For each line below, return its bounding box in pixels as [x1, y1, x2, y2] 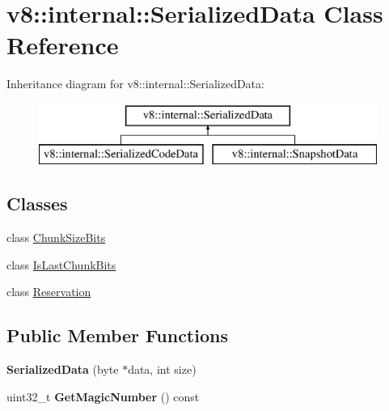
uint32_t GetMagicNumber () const [6, 388, 200, 405]
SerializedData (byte [6, 361, 119, 378]
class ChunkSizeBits [6, 229, 106, 246]
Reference [6, 28, 119, 61]
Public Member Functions [6, 323, 228, 348]
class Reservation [6, 283, 91, 300]
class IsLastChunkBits [6, 256, 116, 273]
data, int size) [128, 361, 197, 378]
